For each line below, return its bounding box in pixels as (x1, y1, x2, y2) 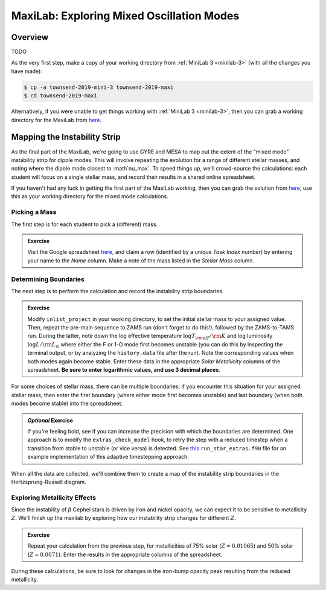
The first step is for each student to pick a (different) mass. (11, 221, 158, 228)
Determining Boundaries (11, 275, 85, 284)
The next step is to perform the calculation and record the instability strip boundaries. (11, 287, 224, 294)
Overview (11, 32, 49, 42)
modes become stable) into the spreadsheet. (11, 400, 123, 407)
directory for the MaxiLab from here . (11, 116, 102, 123)
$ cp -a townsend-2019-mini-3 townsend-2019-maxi (24, 83, 174, 91)
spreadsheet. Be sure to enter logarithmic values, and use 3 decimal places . (27, 366, 220, 374)
